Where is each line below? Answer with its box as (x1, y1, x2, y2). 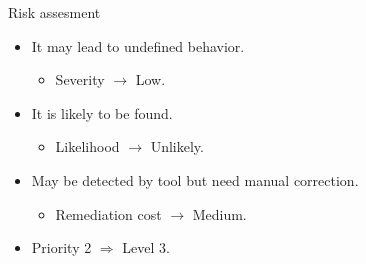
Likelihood (55, 136, 120, 157)
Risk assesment (8, 2, 101, 22)
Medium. (192, 203, 247, 224)
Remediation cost (55, 203, 162, 224)
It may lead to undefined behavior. (31, 35, 245, 56)
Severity (55, 69, 105, 90)
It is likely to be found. (31, 102, 173, 123)
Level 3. (122, 237, 170, 258)
